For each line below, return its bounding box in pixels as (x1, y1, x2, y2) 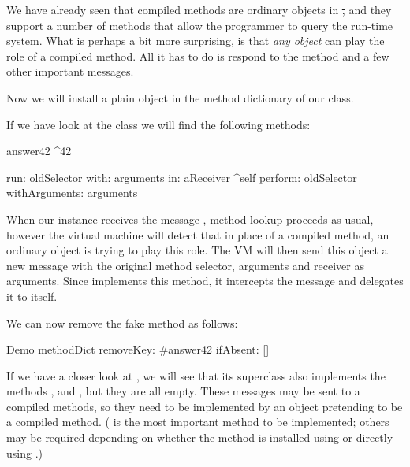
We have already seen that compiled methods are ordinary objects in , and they (6, 2, 392, 17)
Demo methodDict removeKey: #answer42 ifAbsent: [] (6, 341, 270, 358)
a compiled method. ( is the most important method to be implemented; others (6, 413, 389, 430)
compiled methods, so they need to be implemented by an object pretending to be (6, 398, 403, 414)
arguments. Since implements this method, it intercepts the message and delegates (6, 272, 404, 289)
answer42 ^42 (6, 143, 72, 159)
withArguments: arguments (6, 184, 138, 201)
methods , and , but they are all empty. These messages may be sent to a (6, 383, 360, 399)
